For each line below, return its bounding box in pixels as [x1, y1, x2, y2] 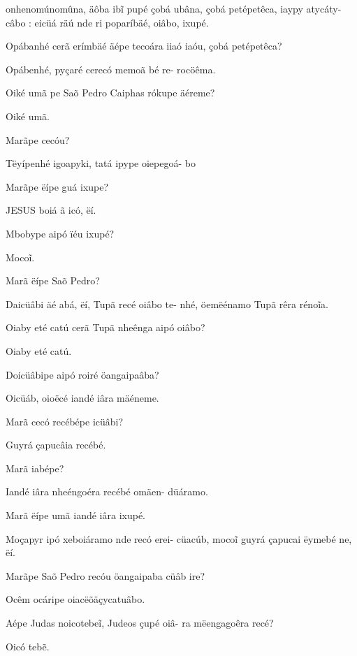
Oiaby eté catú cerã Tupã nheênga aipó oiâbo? [6, 320, 205, 335]
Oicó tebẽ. [6, 639, 50, 653]
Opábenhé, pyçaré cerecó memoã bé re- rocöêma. [6, 61, 216, 76]
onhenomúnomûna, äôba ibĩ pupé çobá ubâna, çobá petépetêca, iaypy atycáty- [6, 1, 342, 15]
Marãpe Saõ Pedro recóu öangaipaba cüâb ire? [6, 568, 205, 583]
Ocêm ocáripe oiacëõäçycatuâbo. [6, 592, 145, 606]
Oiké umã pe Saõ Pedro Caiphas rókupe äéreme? [6, 85, 215, 100]
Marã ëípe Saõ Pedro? [6, 273, 100, 288]
